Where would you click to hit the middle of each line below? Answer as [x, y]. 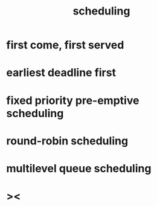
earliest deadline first [61, 73]
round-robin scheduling [67, 141]
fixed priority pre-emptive [73, 100]
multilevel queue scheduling [79, 168]
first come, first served [65, 45]
